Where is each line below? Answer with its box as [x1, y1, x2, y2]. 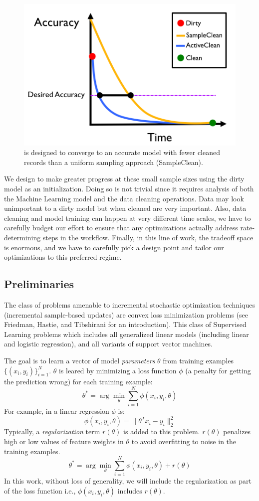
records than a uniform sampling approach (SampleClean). [24, 157, 203, 167]
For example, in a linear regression [4, 406, 109, 416]
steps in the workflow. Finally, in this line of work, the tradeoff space [42, 232, 254, 242]
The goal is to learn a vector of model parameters [4, 355, 155, 365]
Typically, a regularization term [4, 426, 100, 437]
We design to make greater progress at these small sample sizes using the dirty [4, 173, 245, 184]
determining [4, 232, 41, 242]
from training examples [163, 355, 234, 365]
